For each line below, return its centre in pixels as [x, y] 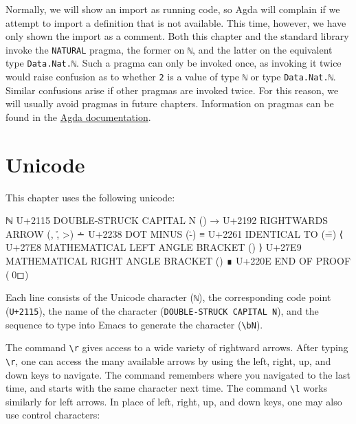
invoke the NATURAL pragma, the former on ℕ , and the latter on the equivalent [169, 49]
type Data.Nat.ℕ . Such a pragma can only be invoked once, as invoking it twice [174, 63]
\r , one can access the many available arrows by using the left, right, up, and [168, 360]
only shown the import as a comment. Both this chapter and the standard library [177, 36]
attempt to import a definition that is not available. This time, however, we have [176, 22]
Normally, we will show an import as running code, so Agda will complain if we [173, 9]
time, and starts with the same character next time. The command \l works [167, 388]
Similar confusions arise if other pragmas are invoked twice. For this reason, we [172, 90]
